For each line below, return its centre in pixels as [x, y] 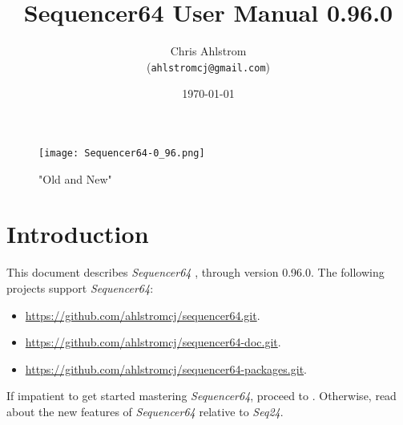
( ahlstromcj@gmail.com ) [208, 66]
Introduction [78, 234]
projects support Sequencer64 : [80, 287]
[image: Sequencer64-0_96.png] [122, 153]
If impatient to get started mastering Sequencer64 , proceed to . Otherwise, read [201, 396]
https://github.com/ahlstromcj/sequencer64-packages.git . [166, 368]
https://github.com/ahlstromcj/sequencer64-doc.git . [153, 342]
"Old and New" [75, 178]
